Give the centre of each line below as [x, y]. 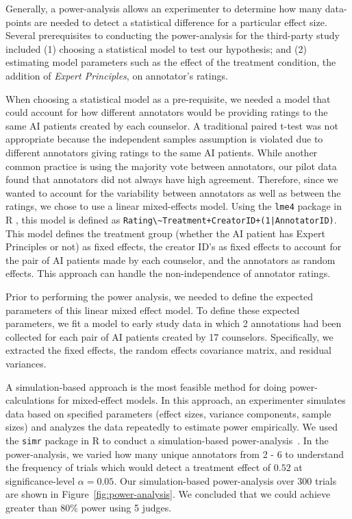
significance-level [40, 480]
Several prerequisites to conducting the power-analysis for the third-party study [173, 35]
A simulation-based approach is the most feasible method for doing [146, 386]
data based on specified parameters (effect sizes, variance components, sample [168, 413]
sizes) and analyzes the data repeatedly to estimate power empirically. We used [172, 427]
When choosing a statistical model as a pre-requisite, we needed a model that [168, 98]
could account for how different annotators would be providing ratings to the [167, 112]
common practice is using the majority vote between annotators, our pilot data [171, 166]
